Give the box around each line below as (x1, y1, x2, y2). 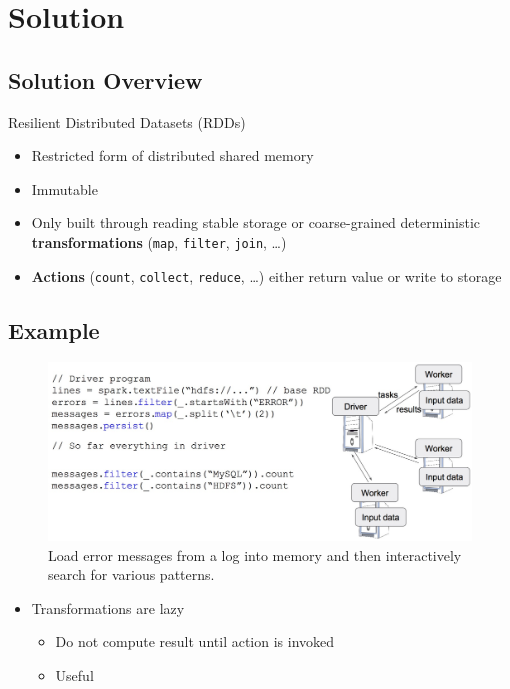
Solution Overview (8, 64, 203, 95)
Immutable (31, 178, 98, 199)
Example (8, 314, 100, 345)
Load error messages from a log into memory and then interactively (48, 544, 462, 565)
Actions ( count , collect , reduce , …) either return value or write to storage (31, 265, 502, 286)
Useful (55, 664, 94, 685)
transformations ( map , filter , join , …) (31, 231, 287, 252)
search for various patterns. (48, 564, 215, 585)
